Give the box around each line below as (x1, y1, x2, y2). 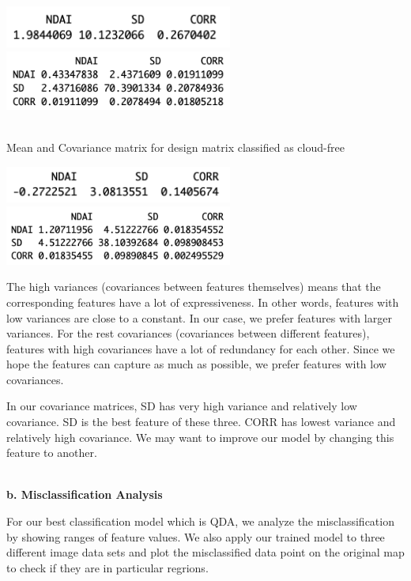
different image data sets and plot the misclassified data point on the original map (6, 544, 405, 560)
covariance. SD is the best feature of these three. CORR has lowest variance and (6, 413, 396, 430)
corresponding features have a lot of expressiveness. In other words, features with (6, 293, 399, 310)
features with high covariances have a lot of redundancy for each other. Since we (6, 340, 395, 357)
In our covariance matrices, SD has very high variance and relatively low (6, 398, 357, 414)
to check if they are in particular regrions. (6, 559, 209, 575)
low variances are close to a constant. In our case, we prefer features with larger (6, 309, 392, 326)
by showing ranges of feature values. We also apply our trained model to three (6, 528, 385, 545)
